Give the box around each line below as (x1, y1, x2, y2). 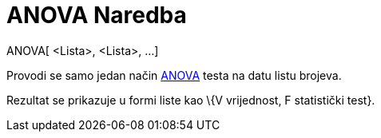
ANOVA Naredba (6, 2, 187, 29)
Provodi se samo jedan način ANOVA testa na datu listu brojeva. (6, 68, 342, 82)
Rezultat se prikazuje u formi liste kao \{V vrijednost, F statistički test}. (6, 93, 375, 107)
